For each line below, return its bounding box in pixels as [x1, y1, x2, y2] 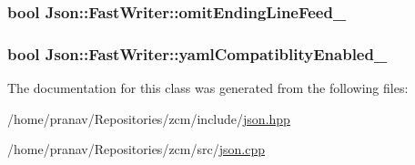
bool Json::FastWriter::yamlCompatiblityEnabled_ [7, 42, 388, 65]
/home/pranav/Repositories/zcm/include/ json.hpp [7, 108, 290, 128]
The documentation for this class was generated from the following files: [7, 78, 409, 98]
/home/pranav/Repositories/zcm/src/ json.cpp [7, 139, 265, 159]
